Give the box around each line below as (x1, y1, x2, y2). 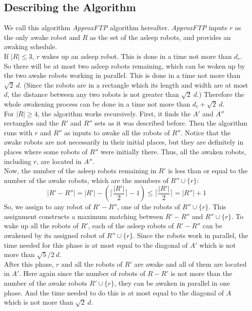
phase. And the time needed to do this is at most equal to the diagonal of (4, 287, 224, 297)
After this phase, (4, 258, 54, 269)
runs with (4, 127, 33, 137)
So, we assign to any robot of (4, 201, 91, 212)
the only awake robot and (4, 32, 80, 42)
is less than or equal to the (168, 165, 248, 176)
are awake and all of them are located (134, 258, 247, 269)
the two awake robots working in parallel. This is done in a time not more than (4, 70, 241, 80)
